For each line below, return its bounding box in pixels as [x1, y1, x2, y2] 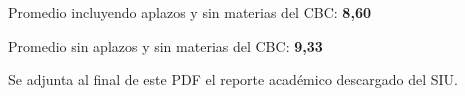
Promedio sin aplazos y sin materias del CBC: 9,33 [8, 35, 323, 56]
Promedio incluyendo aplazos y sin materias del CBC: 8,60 [8, 2, 371, 22]
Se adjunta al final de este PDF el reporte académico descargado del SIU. [8, 69, 459, 90]
